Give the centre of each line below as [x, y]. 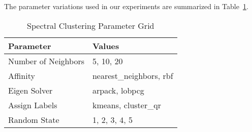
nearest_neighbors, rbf [133, 75]
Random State [34, 119]
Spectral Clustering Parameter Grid [91, 25]
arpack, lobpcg [118, 90]
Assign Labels [33, 105]
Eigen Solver [30, 90]
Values [106, 46]
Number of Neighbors [46, 61]
